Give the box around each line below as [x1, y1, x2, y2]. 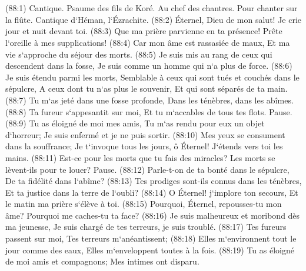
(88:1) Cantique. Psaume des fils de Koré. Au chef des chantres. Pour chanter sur [5, 2, 298, 14]
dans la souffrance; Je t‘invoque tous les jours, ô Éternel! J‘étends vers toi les [5, 140, 283, 152]
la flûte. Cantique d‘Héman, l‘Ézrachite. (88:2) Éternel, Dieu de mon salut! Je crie [5, 13, 302, 25]
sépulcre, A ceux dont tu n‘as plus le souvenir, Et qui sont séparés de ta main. [5, 82, 288, 95]
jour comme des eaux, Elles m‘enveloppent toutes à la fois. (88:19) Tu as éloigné [5, 243, 294, 256]
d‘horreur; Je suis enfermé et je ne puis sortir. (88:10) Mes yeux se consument [5, 128, 285, 140]
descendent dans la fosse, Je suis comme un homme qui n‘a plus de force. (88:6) [5, 59, 292, 72]
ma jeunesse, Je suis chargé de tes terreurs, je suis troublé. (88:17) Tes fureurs [5, 220, 287, 233]
